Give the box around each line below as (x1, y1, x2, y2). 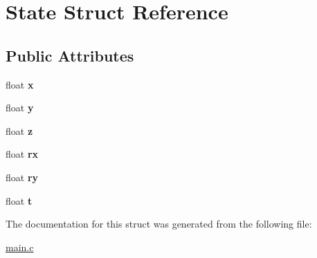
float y (6, 100, 34, 115)
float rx (6, 147, 39, 161)
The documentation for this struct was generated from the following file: (6, 216, 312, 231)
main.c (6, 239, 34, 254)
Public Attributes (6, 44, 134, 66)
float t (6, 193, 33, 208)
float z (6, 123, 33, 138)
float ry (6, 169, 39, 184)
